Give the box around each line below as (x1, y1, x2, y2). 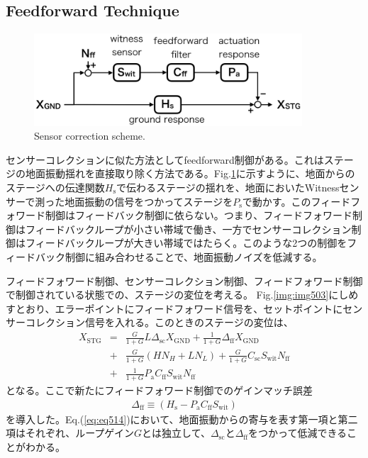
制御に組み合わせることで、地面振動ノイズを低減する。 (65, 249, 323, 264)
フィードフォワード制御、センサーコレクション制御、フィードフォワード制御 (6, 273, 363, 288)
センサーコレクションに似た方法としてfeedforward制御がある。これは (6, 152, 324, 167)
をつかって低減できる (248, 425, 347, 440)
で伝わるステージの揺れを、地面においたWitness (116, 180, 340, 195)
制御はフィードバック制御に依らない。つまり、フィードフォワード (45, 208, 352, 223)
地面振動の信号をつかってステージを (65, 194, 233, 208)
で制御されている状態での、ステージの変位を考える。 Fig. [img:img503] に (6, 287, 339, 302)
